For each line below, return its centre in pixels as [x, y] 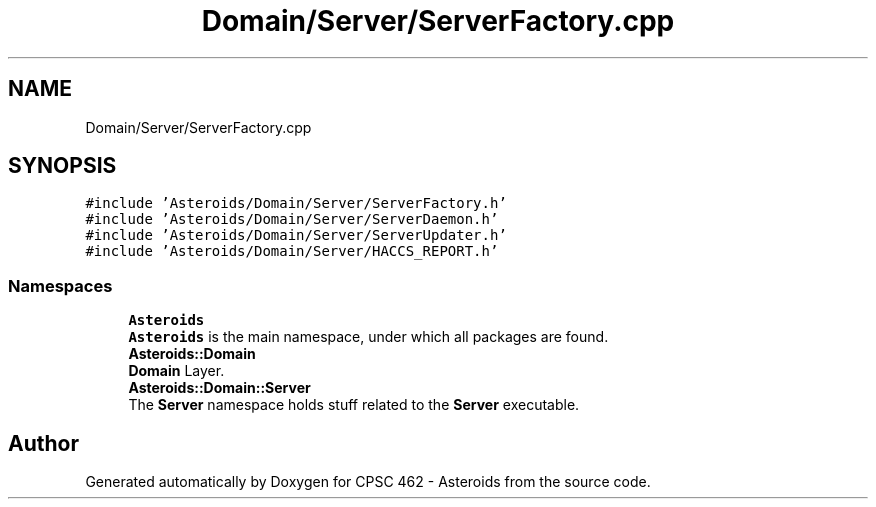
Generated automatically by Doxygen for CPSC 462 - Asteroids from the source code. [368, 482]
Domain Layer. [176, 371]
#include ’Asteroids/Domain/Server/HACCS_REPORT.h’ [292, 251]
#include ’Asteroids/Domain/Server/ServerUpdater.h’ [296, 235]
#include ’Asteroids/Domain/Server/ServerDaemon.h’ [292, 219]
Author [43, 443]
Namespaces [60, 285]
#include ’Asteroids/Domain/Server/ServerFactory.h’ [296, 203]
